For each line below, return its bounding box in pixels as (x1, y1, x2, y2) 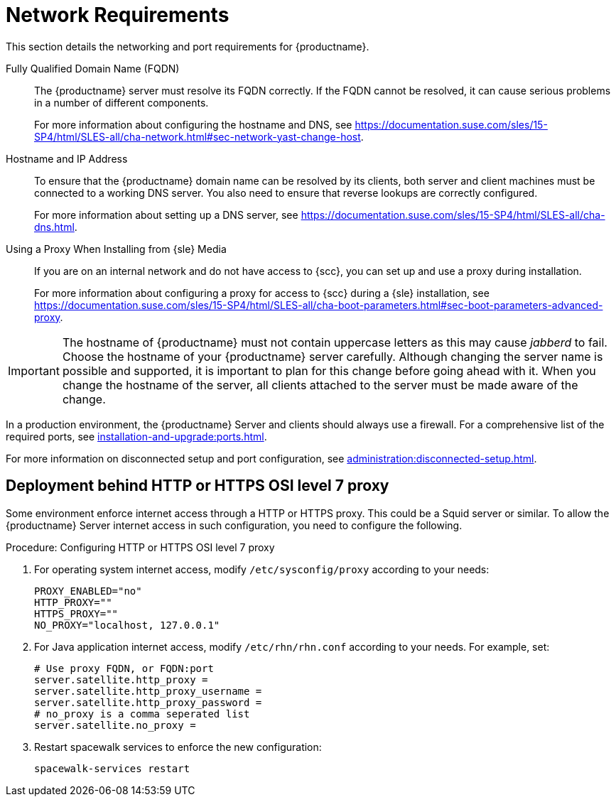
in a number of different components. (34, 96, 209, 109)
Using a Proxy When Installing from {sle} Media (6, 242, 227, 255)
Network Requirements (6, 3, 229, 27)
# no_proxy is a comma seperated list (34, 708, 250, 720)
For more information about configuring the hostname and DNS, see (34, 118, 352, 131)
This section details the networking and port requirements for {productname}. (6, 40, 369, 53)
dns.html (34, 220, 75, 233)
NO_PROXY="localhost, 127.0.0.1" (34, 619, 220, 631)
